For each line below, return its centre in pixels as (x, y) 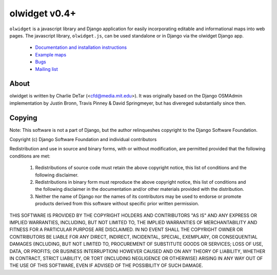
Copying (23, 118)
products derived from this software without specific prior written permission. (117, 204)
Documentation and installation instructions (81, 47)
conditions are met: (30, 156)
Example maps (51, 54)
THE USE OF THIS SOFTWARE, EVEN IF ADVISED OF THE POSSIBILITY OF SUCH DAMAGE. (106, 266)
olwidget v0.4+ (43, 13)
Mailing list (47, 69)
